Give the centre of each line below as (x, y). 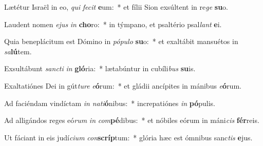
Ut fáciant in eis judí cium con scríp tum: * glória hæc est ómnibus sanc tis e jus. (128, 137)
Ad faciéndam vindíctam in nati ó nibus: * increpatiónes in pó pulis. (110, 103)
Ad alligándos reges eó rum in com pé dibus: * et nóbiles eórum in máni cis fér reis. (132, 120)
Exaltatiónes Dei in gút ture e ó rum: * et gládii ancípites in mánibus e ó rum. (123, 85)
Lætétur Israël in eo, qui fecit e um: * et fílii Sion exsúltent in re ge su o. (116, 7)
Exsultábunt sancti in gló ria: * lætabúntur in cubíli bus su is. (100, 68)
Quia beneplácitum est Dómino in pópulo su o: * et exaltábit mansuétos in (121, 41)
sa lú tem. (18, 51)
